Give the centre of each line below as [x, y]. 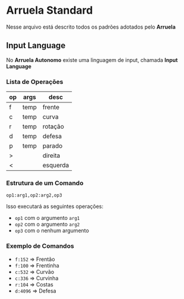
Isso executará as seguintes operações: [55, 207]
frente [51, 107]
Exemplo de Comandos [40, 246]
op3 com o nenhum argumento [52, 231]
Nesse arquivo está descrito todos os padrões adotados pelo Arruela [91, 27]
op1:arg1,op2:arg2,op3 [34, 195]
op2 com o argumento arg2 [47, 225]
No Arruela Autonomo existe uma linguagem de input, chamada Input [92, 60]
